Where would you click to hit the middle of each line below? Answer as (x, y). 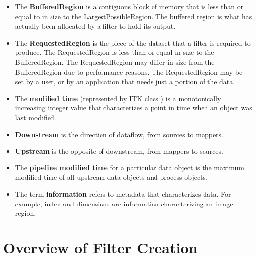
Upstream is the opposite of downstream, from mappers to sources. (119, 151)
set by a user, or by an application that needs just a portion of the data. (125, 81)
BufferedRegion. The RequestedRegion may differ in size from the (115, 62)
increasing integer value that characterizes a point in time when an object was (133, 108)
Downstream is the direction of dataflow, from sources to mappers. (119, 134)
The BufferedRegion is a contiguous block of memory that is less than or (129, 6)
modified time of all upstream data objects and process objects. (111, 177)
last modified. (36, 117)
